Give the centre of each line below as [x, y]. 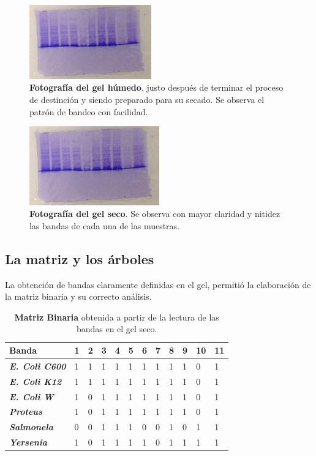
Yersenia [28, 442]
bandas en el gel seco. [117, 329]
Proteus [26, 412]
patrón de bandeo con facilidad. [89, 111]
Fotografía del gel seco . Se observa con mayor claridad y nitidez [155, 214]
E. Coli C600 [38, 366]
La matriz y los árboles [80, 258]
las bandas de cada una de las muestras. [105, 225]
